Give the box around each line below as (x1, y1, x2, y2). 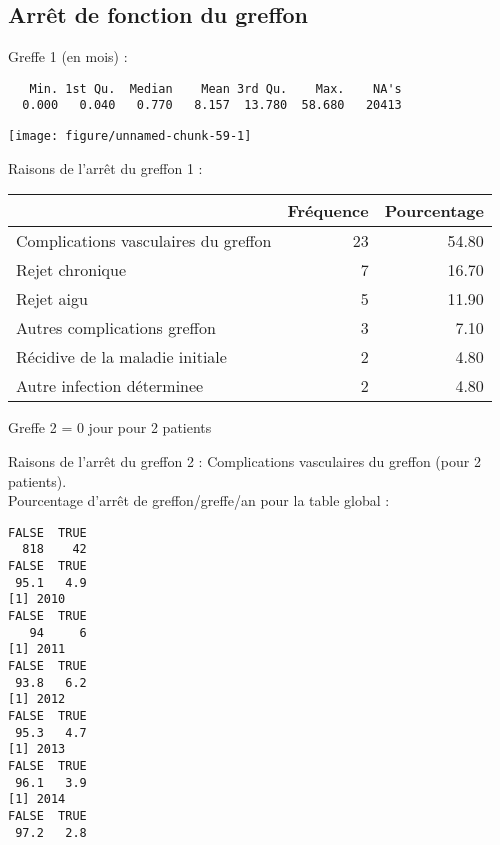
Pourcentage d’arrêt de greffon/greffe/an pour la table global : (8, 490, 390, 511)
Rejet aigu (16, 287, 88, 311)
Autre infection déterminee (16, 374, 204, 398)
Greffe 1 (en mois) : (8, 46, 128, 67)
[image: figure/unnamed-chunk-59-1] (8, 129, 252, 144)
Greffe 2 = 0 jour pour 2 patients (8, 417, 212, 438)
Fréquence (287, 199, 369, 223)
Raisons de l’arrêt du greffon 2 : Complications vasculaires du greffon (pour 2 (8, 450, 481, 471)
